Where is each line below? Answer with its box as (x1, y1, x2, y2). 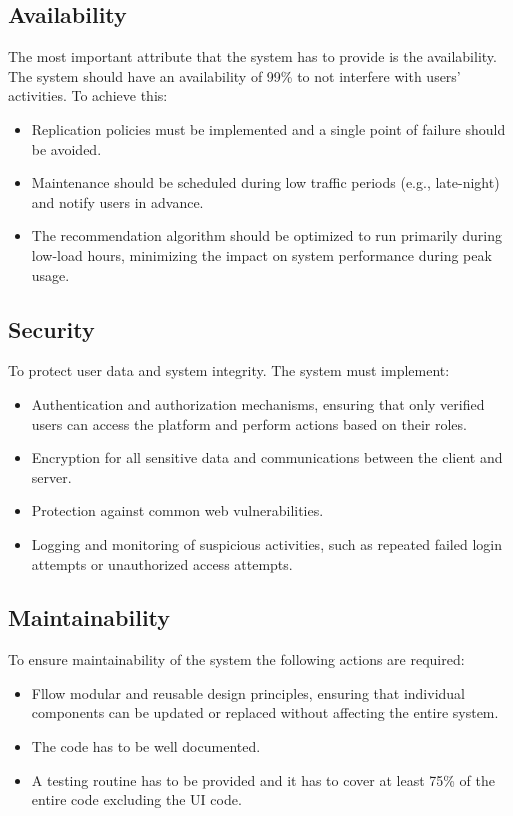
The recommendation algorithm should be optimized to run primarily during (31, 225, 502, 246)
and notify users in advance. (31, 191, 204, 212)
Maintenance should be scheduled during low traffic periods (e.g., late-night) (31, 172, 500, 193)
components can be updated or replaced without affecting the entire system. (31, 702, 499, 723)
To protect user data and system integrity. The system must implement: (8, 360, 450, 381)
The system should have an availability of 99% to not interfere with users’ (8, 65, 461, 86)
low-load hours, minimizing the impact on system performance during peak (31, 244, 492, 265)
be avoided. (31, 138, 102, 159)
